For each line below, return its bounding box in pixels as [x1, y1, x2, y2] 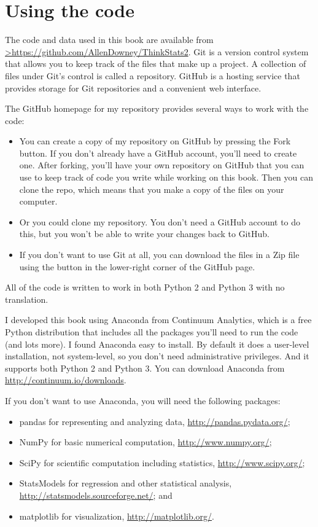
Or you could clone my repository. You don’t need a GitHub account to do [19, 215, 301, 228]
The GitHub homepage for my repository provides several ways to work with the [5, 102, 309, 115]
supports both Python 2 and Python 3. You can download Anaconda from [5, 361, 285, 374]
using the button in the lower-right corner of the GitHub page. [19, 260, 255, 273]
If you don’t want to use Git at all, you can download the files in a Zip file [19, 248, 300, 261]
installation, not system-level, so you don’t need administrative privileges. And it [5, 349, 309, 362]
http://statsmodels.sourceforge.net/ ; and [19, 488, 173, 501]
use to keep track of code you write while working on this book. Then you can [19, 171, 313, 184]
